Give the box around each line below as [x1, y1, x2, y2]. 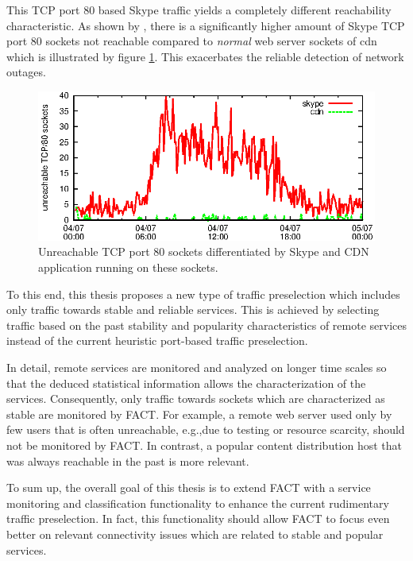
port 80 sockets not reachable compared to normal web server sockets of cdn [6, 33, 377, 49]
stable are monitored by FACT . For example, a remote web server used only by [6, 405, 392, 422]
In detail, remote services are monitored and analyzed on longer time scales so [6, 358, 387, 375]
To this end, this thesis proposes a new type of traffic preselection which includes [6, 285, 400, 302]
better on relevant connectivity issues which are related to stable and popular [6, 525, 384, 542]
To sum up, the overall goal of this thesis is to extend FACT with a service [6, 479, 371, 496]
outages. [6, 64, 46, 80]
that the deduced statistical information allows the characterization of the [6, 374, 366, 391]
